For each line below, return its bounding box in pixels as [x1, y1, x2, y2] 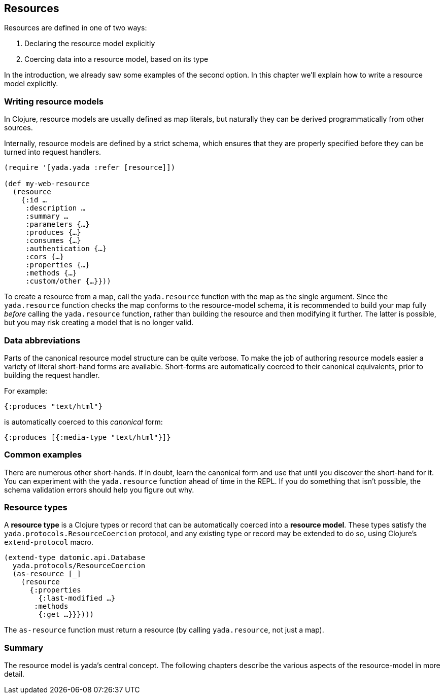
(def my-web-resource [4, 180, 90, 188]
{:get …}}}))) [38, 610, 94, 619]
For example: [4, 386, 48, 395]
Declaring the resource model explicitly [24, 39, 155, 48]
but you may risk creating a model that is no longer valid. [4, 318, 194, 327]
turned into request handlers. [4, 148, 101, 157]
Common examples [4, 449, 82, 460]
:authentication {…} [25, 245, 107, 253]
